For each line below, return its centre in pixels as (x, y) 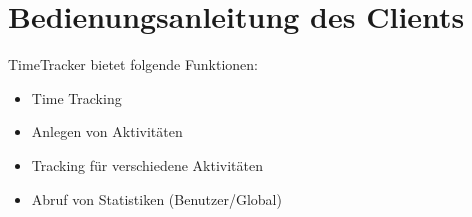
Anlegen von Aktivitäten (107, 131)
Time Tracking (76, 97)
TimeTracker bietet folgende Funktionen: (133, 64)
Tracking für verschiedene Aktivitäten (147, 164)
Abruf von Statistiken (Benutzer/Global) (156, 198)
